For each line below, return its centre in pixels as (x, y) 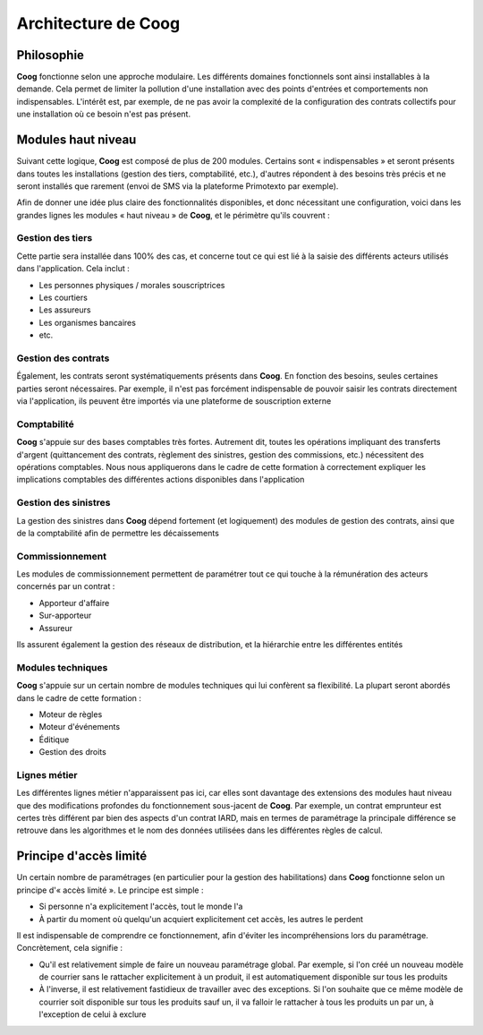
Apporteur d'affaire (74, 603)
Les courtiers (64, 298)
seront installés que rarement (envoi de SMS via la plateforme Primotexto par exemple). (178, 186)
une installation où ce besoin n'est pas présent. (104, 114)
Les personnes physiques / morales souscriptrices (132, 285)
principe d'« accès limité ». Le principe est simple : (110, 890)
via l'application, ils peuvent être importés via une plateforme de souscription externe (174, 401)
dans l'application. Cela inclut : (73, 269)
